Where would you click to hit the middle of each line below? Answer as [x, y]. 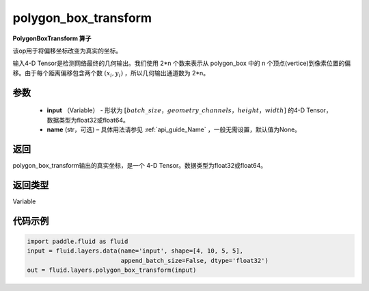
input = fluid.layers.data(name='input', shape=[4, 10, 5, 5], [135, 251]
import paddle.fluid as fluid [78, 241]
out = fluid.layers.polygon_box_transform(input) [112, 270]
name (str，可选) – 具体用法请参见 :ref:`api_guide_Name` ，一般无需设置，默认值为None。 [174, 129]
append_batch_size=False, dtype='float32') [195, 261]
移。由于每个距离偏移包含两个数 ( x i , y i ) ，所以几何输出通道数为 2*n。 [111, 74]
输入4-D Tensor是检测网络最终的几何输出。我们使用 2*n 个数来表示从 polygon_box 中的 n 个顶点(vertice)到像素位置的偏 [182, 63]
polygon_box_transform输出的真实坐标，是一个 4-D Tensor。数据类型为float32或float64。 [139, 165]
